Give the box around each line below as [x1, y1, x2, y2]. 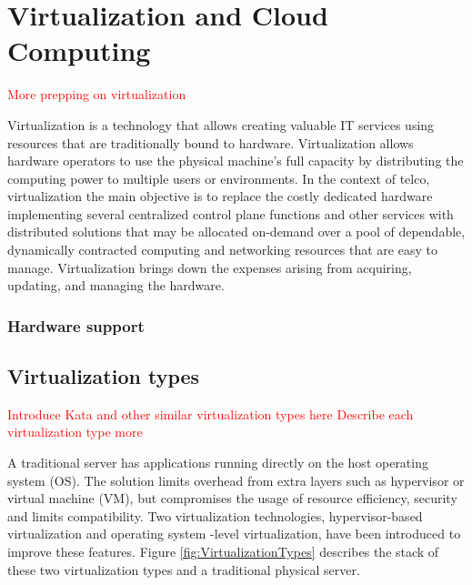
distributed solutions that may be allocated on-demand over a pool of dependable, [7, 222, 466, 241]
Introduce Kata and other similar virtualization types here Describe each [7, 404, 414, 423]
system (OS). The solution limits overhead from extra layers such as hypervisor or [7, 470, 465, 489]
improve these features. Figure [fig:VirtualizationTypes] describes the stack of [7, 542, 439, 561]
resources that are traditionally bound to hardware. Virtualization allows [7, 133, 414, 152]
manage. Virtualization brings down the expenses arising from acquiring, [7, 257, 412, 277]
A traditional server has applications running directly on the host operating [7, 453, 428, 472]
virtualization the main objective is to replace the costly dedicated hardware [7, 187, 433, 206]
